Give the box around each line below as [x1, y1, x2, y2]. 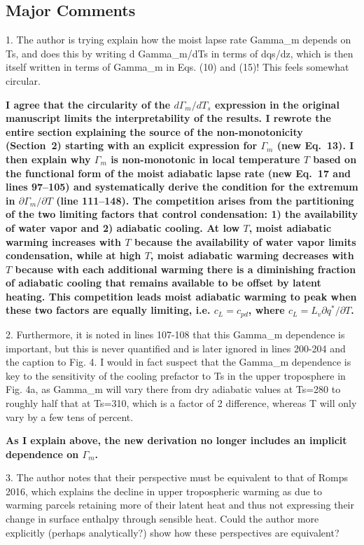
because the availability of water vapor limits [134, 234, 356, 249]
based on [313, 151, 357, 166]
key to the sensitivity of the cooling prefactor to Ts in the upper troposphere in [6, 368, 346, 382]
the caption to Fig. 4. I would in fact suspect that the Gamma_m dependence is [6, 354, 351, 369]
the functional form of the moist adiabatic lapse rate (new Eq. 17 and [6, 165, 351, 180]
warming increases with [6, 234, 122, 249]
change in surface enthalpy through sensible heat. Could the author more [6, 511, 319, 526]
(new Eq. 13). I [276, 138, 354, 153]
